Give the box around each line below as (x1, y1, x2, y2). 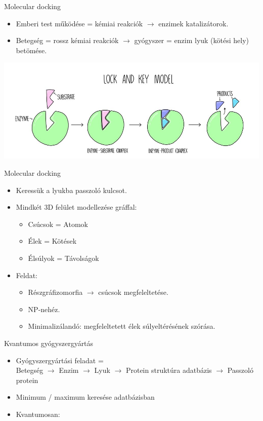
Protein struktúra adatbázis (125, 365, 212, 375)
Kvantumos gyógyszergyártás (4, 337, 94, 348)
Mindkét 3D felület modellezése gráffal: (16, 202, 137, 212)
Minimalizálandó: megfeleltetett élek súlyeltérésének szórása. (28, 321, 215, 331)
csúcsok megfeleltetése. (98, 287, 168, 297)
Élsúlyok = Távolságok (28, 252, 99, 263)
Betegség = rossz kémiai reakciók (16, 35, 119, 46)
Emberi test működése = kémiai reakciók (16, 18, 143, 28)
